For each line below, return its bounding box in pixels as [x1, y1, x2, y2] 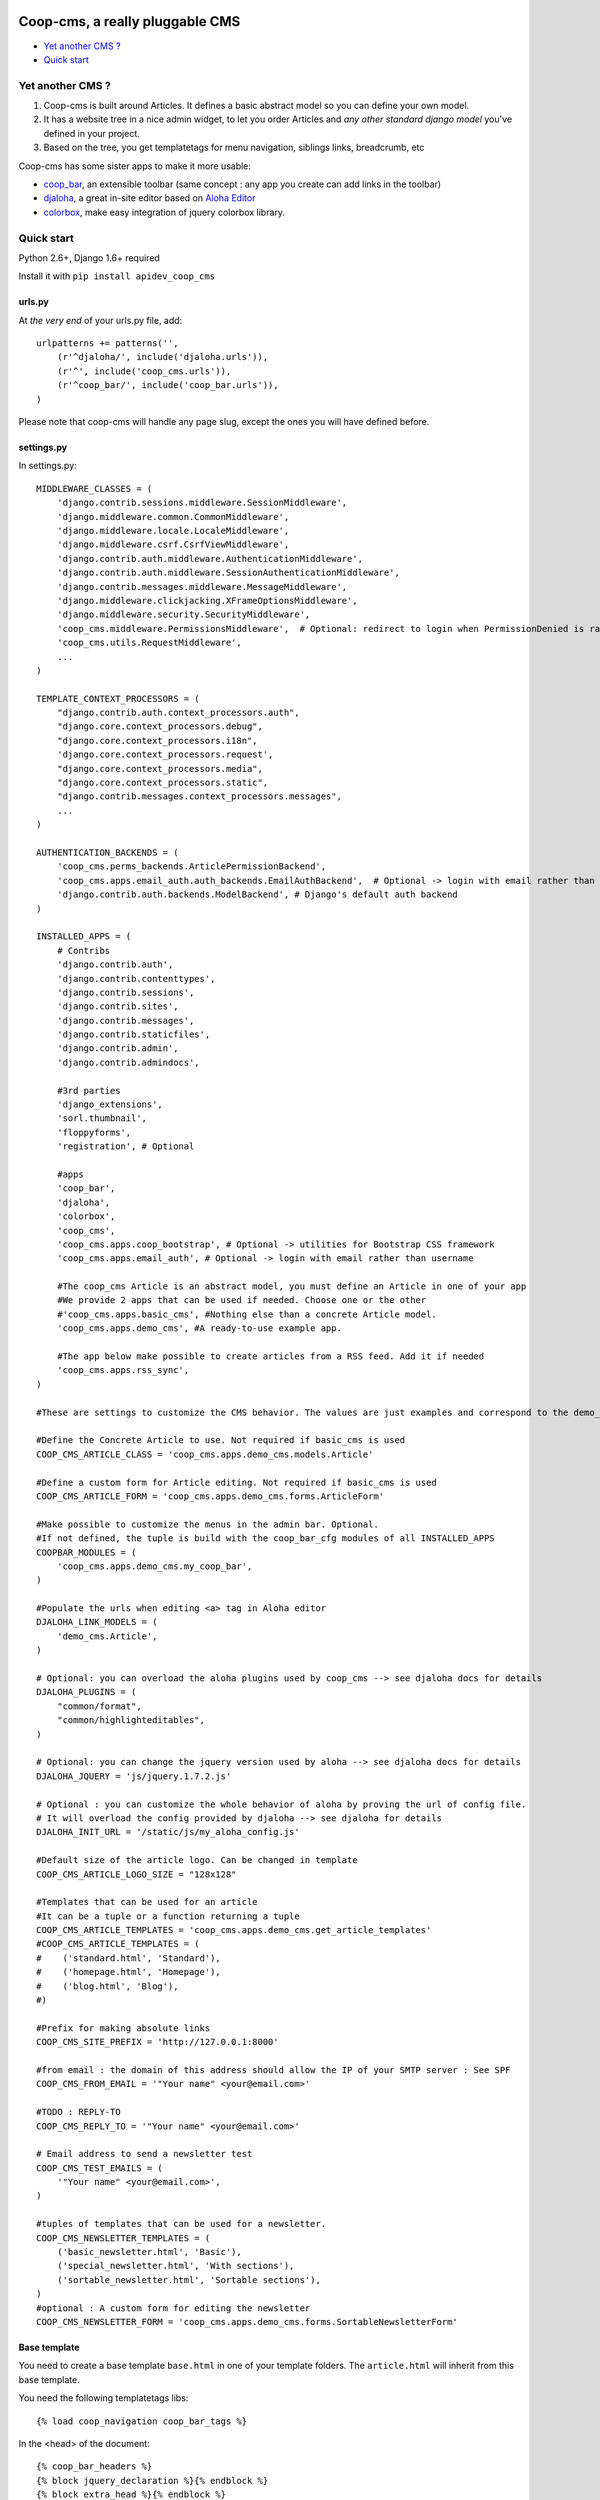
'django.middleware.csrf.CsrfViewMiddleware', [56, 539, 290, 550]
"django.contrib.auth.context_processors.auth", [56, 707, 300, 719]
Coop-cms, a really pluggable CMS [18, 13, 241, 30]
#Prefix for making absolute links [36, 2022, 211, 2034]
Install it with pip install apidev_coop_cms [18, 270, 215, 282]
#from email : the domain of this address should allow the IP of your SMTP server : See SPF [36, 2064, 511, 2075]
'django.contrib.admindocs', [56, 1056, 200, 1068]
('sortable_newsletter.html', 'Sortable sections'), [56, 2274, 322, 2285]
